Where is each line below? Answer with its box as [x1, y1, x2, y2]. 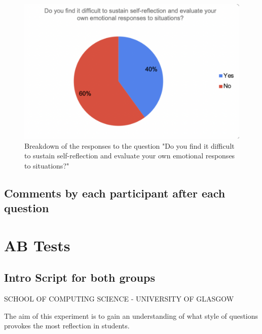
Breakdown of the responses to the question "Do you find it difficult [24, 140, 235, 151]
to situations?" [24, 160, 69, 171]
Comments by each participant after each [4, 185, 226, 201]
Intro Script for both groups [4, 270, 155, 285]
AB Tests [4, 235, 70, 255]
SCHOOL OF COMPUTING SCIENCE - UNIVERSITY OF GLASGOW [4, 293, 234, 304]
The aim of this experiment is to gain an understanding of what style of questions [4, 310, 258, 321]
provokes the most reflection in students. [4, 320, 130, 331]
